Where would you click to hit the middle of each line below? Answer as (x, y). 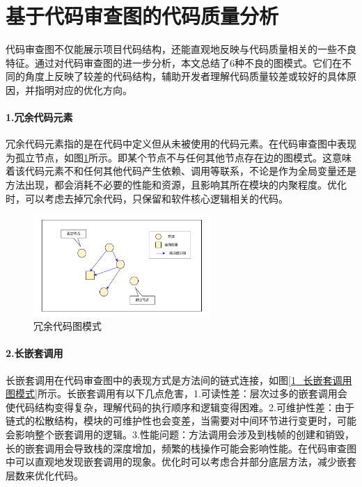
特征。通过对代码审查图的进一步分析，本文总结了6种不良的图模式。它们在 (174, 62)
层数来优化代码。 (45, 475)
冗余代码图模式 (68, 326)
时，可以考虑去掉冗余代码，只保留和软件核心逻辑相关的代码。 (147, 198)
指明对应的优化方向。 (83, 89)
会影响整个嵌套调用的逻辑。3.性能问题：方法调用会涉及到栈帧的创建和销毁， (180, 434)
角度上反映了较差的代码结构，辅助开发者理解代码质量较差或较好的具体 (186, 76)
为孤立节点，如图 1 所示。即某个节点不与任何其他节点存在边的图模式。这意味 (179, 157)
